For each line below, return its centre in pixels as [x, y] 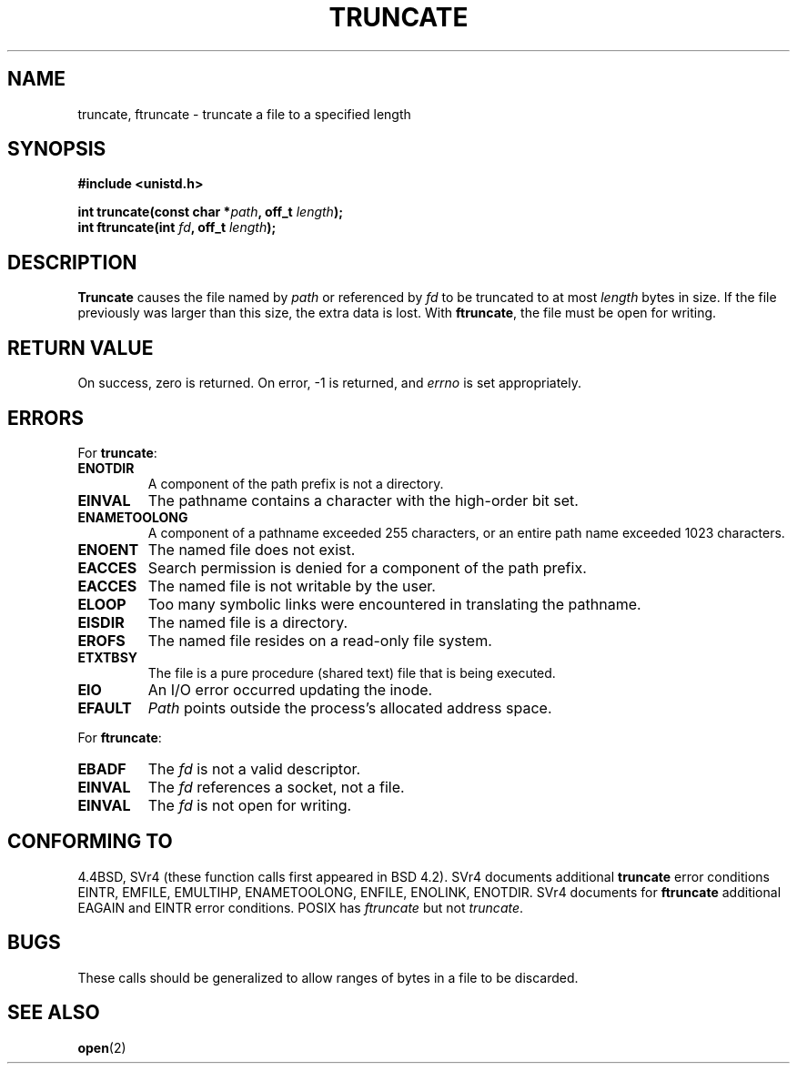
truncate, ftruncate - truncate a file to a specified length [244, 114]
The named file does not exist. [252, 549]
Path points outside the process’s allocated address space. [350, 707]
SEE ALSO [54, 1013]
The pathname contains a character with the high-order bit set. [363, 500]
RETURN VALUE [81, 348]
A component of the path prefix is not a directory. [296, 483]
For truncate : [117, 452]
